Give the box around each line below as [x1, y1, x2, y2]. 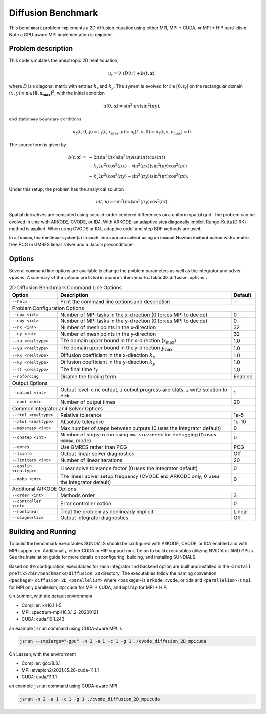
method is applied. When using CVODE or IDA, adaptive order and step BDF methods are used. [9, 226, 202, 232]
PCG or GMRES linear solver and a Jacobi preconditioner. [18, 241, 135, 247]
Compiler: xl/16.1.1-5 [21, 602, 62, 608]
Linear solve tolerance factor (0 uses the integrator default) [60, 465, 198, 472]
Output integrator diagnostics [60, 514, 129, 521]
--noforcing [12, 374, 39, 379]
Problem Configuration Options [12, 304, 84, 311]
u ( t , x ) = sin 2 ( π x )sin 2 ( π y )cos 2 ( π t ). [96, 198, 169, 204]
